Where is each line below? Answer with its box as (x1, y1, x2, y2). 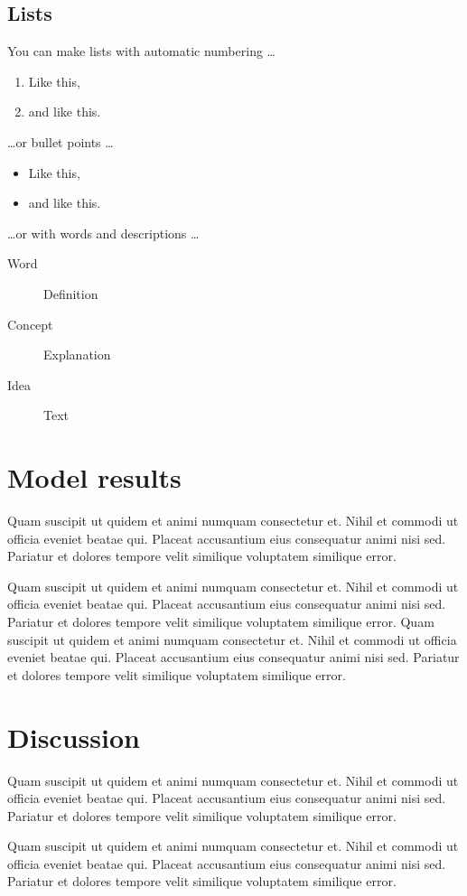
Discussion (7, 718, 140, 755)
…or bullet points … (7, 132, 114, 151)
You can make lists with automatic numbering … (7, 42, 276, 61)
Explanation (43, 345, 111, 364)
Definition (43, 284, 98, 303)
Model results (7, 459, 182, 496)
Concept (7, 314, 53, 333)
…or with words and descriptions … (7, 223, 200, 242)
